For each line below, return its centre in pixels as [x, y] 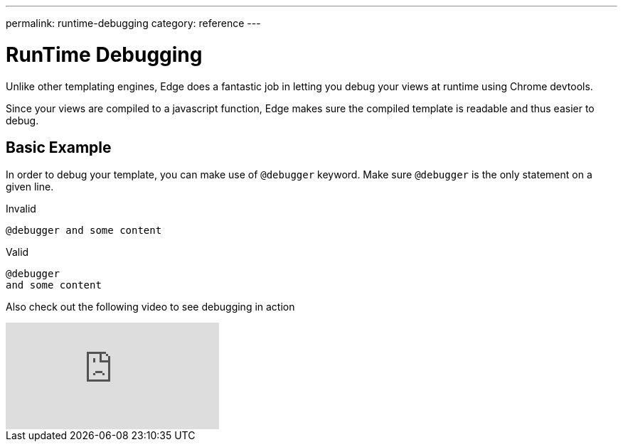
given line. [30, 187]
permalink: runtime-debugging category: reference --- [133, 23]
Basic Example [59, 147]
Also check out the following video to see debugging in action [150, 307]
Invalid [21, 209]
